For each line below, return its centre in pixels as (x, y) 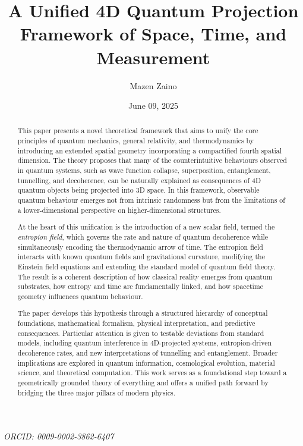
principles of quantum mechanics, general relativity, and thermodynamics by (136, 141)
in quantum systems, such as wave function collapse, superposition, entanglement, (144, 170)
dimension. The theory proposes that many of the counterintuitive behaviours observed (152, 160)
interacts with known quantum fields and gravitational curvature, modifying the (141, 257)
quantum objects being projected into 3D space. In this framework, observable (138, 190)
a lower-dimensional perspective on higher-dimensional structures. (119, 210)
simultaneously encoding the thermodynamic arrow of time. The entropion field (140, 246)
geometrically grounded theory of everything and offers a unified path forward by (143, 383)
